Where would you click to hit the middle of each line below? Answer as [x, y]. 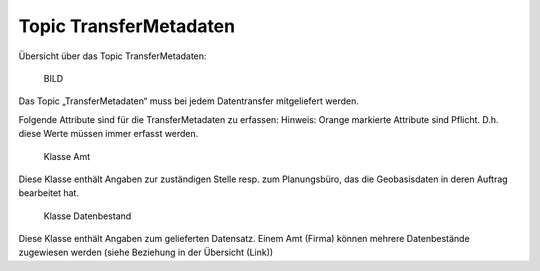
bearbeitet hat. [49, 193]
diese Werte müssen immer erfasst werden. [108, 134]
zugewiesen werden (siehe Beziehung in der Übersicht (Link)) [146, 252]
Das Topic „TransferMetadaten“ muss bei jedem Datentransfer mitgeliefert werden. [188, 101]
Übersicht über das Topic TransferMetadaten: [112, 56]
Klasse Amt [67, 156]
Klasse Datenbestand [87, 216]
